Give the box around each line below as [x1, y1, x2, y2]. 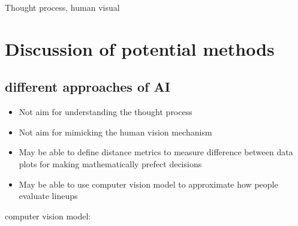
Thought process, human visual [5, 1, 120, 13]
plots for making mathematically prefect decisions [19, 157, 202, 170]
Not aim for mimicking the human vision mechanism [19, 125, 212, 138]
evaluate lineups [19, 189, 78, 202]
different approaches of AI [5, 77, 170, 96]
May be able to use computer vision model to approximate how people [19, 177, 278, 190]
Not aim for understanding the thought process [19, 106, 192, 118]
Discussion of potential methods [5, 36, 275, 61]
